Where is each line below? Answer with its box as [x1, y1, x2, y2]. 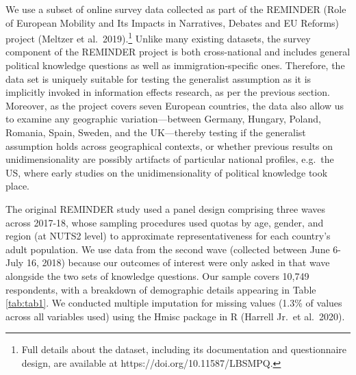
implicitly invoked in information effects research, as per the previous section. [5, 85, 330, 99]
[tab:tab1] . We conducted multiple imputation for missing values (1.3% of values [5, 296, 342, 310]
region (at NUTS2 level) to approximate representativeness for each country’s [5, 229, 331, 243]
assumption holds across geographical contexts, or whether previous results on [5, 138, 333, 153]
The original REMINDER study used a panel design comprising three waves [5, 201, 325, 216]
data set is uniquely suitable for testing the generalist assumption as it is [5, 71, 311, 86]
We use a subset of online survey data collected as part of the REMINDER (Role [5, 2, 346, 16]
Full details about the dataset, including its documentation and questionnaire [21, 342, 347, 357]
